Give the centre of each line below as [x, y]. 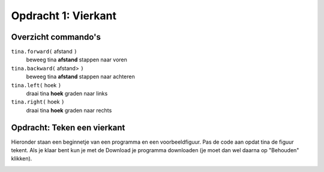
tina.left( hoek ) [36, 85]
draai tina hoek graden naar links [67, 94]
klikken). [22, 159]
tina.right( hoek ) [38, 102]
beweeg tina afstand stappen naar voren [76, 60]
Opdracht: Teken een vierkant [68, 127]
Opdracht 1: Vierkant [64, 16]
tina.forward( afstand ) [44, 52]
